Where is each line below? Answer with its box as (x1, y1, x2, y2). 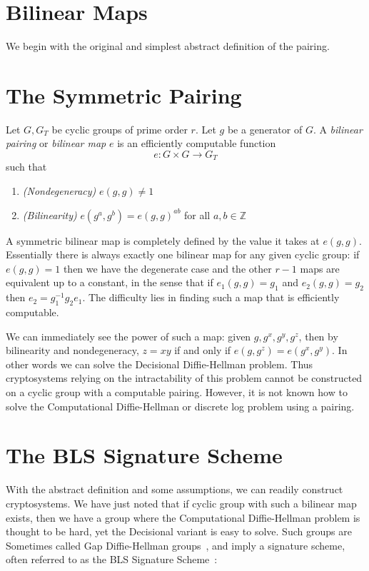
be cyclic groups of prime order (51, 121, 188, 136)
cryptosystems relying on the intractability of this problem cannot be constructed (6, 370, 363, 385)
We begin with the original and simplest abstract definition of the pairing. (6, 39, 330, 54)
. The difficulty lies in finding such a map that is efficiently (82, 290, 340, 305)
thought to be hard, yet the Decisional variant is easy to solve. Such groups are (6, 524, 352, 539)
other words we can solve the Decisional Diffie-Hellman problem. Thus (6, 356, 313, 371)
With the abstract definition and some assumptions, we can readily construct (6, 482, 343, 497)
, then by (298, 328, 338, 343)
